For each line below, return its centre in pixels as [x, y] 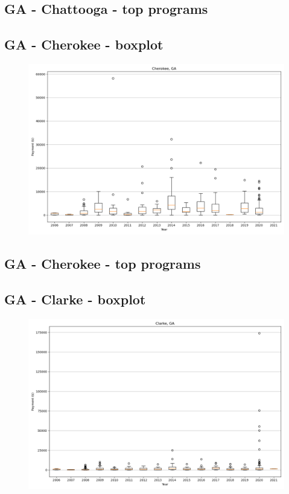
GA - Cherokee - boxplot [84, 44]
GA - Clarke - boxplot [75, 299]
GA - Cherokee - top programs [103, 264]
